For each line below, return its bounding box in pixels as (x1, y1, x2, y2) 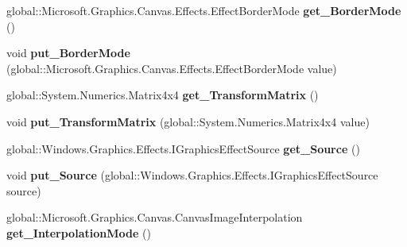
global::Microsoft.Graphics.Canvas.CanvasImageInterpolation (6, 209, 303, 226)
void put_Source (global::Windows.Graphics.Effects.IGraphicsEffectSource (6, 167, 378, 183)
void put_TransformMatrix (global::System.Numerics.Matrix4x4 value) (6, 113, 370, 129)
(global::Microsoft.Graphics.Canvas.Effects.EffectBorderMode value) (6, 60, 337, 76)
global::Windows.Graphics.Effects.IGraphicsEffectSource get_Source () (6, 140, 360, 156)
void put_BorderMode (6, 44, 130, 61)
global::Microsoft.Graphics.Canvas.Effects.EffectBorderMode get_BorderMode (6, 2, 401, 18)
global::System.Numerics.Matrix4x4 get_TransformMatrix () (6, 87, 319, 103)
